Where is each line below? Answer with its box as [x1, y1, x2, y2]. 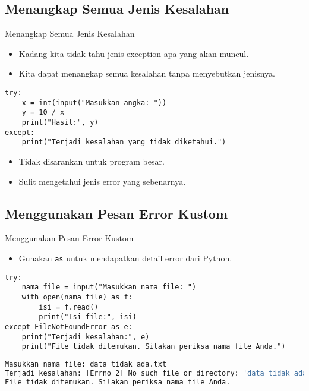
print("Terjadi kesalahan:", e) [21, 332, 150, 341]
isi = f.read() [39, 302, 99, 311]
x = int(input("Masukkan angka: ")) [21, 98, 167, 107]
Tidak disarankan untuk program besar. [18, 154, 165, 167]
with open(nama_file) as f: [21, 292, 133, 301]
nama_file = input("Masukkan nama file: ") [21, 283, 197, 292]
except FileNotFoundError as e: [5, 322, 133, 331]
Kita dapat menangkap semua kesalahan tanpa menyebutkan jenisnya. [18, 67, 275, 80]
